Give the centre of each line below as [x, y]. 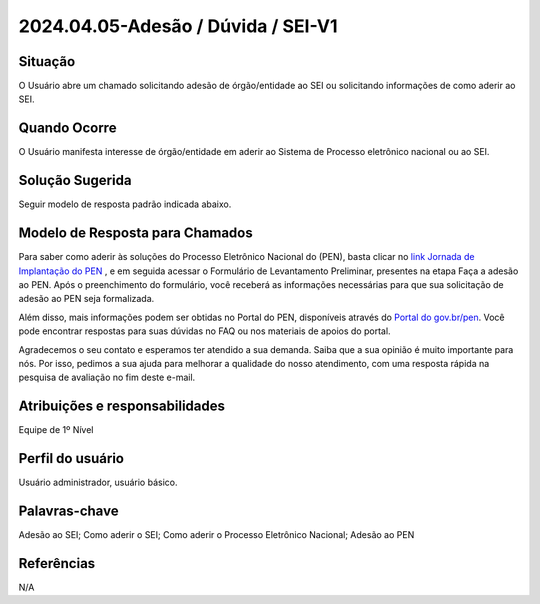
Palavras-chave [68, 510]
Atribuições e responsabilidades [121, 406]
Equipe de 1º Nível [56, 430]
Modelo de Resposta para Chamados [136, 233]
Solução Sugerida [75, 180]
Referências [57, 563]
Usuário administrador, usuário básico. [98, 482]
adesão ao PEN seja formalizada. [86, 299]
